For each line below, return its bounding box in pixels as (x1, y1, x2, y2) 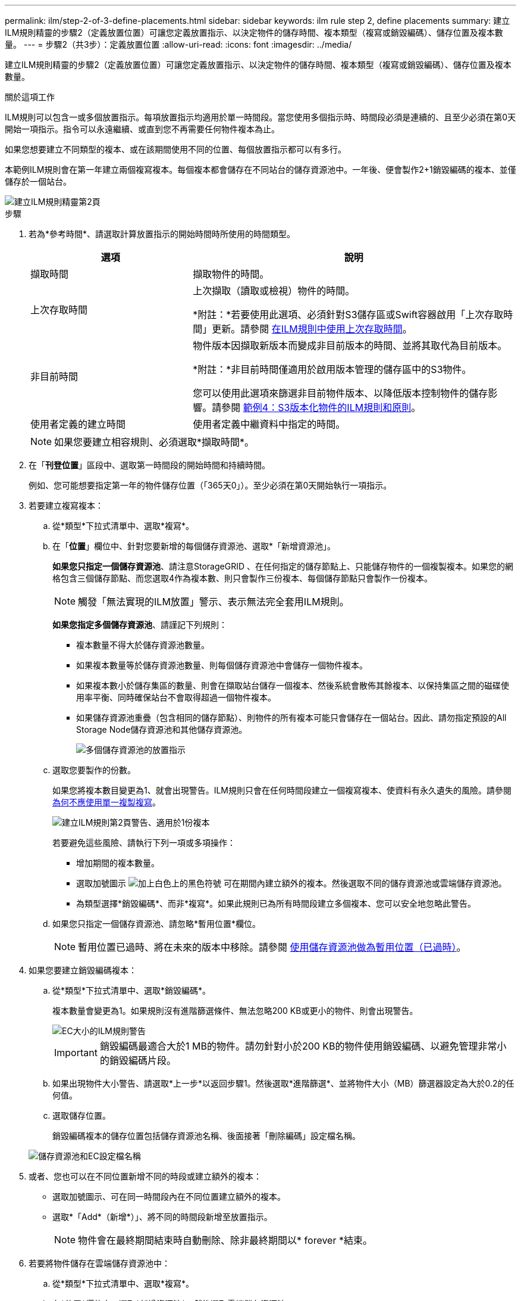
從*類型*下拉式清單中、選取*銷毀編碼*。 (52, 985, 211, 995)
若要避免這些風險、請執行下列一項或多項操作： (52, 838, 236, 848)
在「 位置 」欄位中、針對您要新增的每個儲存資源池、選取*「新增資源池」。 (52, 541, 336, 551)
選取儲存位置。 (52, 1110, 111, 1121)
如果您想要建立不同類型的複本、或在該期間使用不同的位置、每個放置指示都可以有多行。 (5, 144, 346, 154)
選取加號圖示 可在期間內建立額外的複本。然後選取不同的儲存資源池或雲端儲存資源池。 (76, 878, 507, 888)
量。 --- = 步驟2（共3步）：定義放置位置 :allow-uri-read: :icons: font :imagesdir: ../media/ (5, 39, 352, 49)
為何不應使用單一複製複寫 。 (52, 797, 161, 807)
